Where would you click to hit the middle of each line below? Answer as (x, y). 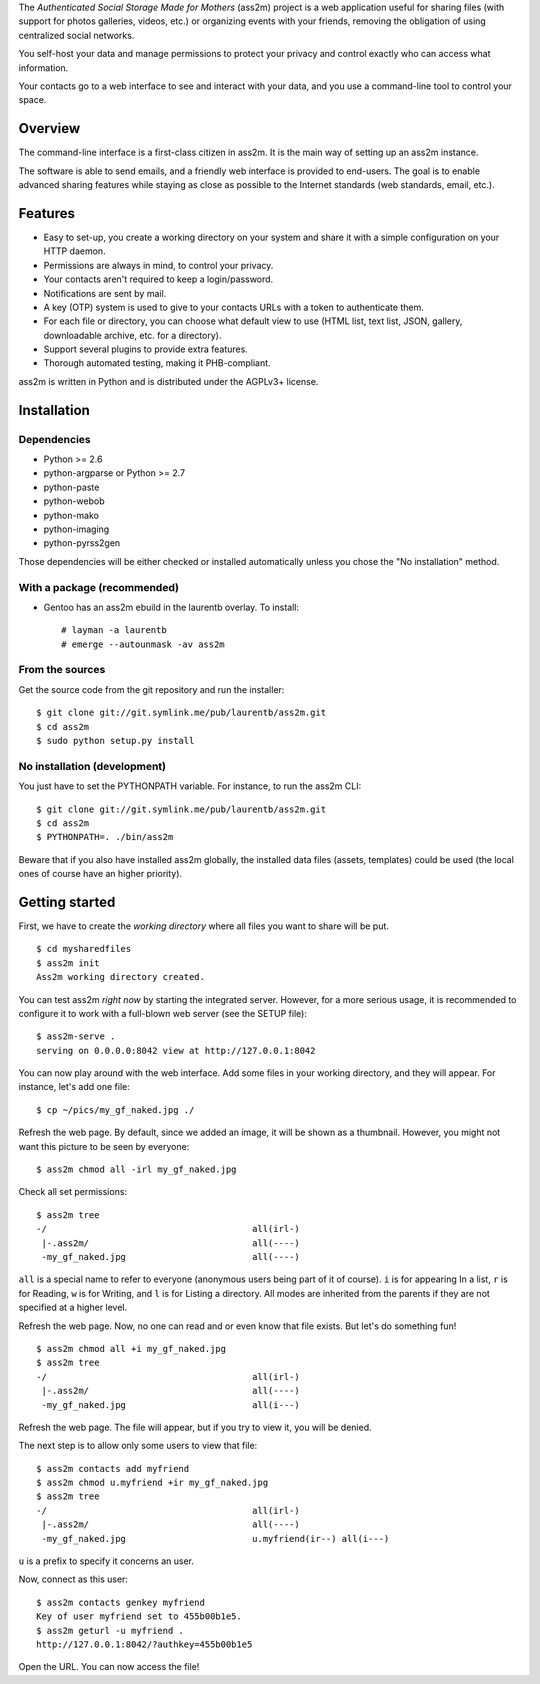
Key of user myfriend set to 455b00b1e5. (139, 1616)
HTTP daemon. (74, 251)
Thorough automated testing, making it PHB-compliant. (157, 363)
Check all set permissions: (73, 1192)
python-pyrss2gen (82, 543)
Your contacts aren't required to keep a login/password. (158, 279)
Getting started (67, 901)
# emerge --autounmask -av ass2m (143, 644)
